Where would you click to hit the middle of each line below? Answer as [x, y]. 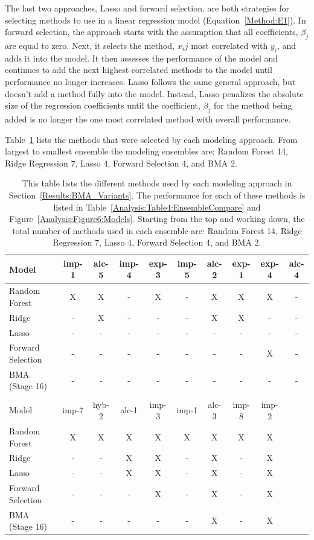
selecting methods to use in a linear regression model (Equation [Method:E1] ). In [155, 20]
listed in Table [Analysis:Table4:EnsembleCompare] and [157, 207]
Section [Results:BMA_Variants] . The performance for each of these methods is [157, 195]
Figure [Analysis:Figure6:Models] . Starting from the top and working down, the [157, 219]
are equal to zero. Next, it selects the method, [90, 45]
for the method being [253, 105]
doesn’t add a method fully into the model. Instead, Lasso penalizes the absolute [154, 93]
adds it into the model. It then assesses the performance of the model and [142, 58]
